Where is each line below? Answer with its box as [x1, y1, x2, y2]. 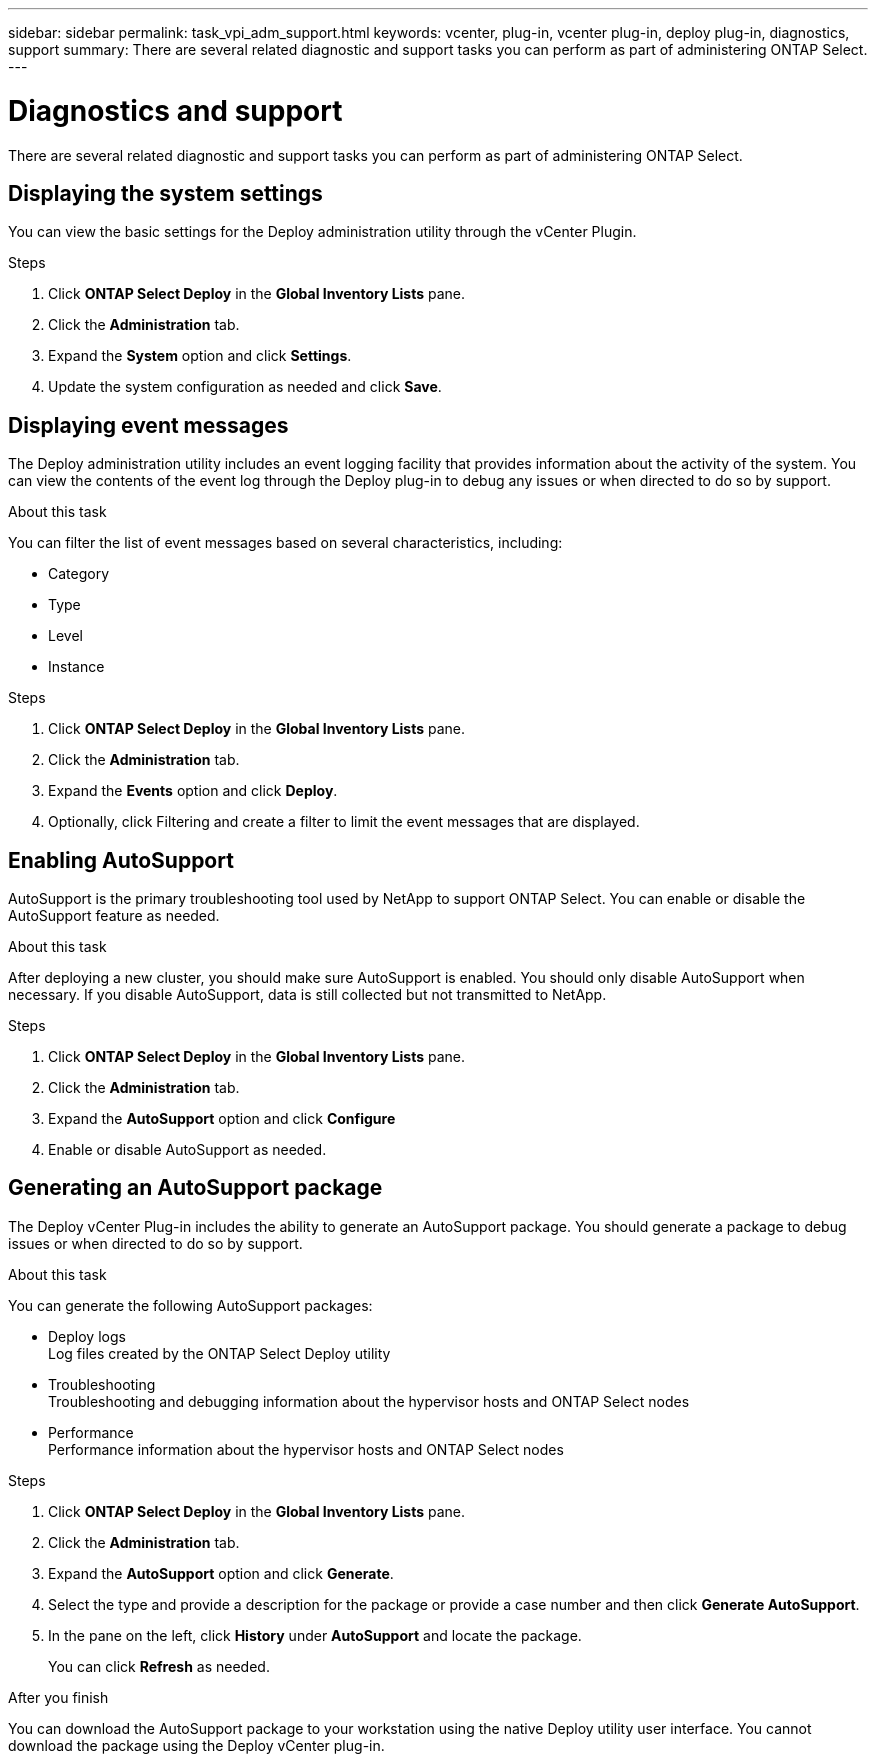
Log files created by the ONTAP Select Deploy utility [48, 1344, 391, 1362]
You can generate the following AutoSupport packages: [8, 1296, 373, 1314]
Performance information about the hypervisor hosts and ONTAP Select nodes [48, 1440, 564, 1458]
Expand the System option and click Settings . [48, 347, 352, 365]
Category [48, 565, 110, 583]
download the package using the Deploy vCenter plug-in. [8, 1736, 385, 1754]
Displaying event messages [8, 412, 289, 438]
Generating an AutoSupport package [8, 1175, 383, 1201]
